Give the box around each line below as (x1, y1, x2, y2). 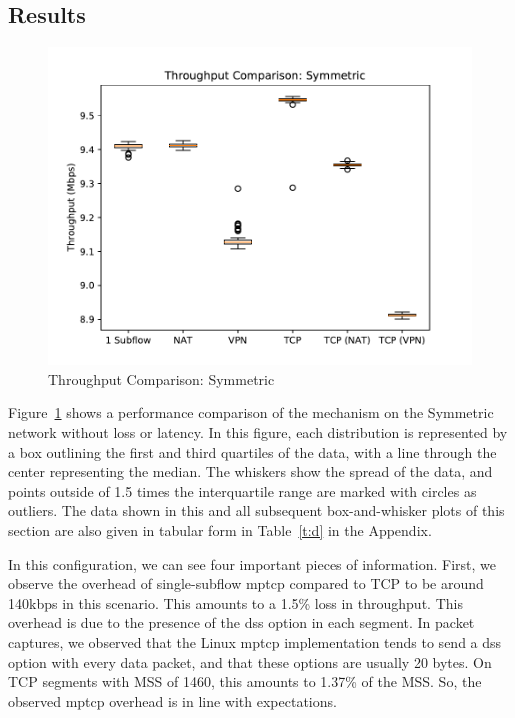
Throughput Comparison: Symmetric (48, 368, 275, 389)
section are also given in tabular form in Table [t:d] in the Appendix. (8, 519, 432, 540)
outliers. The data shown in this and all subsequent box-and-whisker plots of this (8, 500, 505, 521)
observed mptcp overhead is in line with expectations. (8, 690, 337, 711)
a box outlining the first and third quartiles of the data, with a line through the (8, 441, 497, 462)
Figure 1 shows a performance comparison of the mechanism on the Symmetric (8, 402, 494, 423)
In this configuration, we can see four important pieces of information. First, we (8, 553, 496, 574)
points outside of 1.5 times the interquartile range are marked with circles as (8, 480, 477, 501)
